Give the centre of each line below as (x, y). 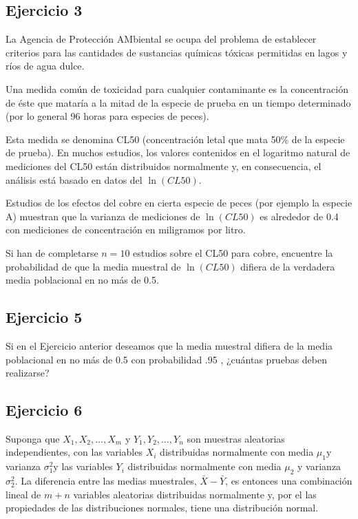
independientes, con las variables (74, 452)
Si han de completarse (52, 252)
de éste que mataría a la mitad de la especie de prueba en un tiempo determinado (178, 102)
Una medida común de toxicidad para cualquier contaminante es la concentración (177, 88)
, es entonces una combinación (289, 481)
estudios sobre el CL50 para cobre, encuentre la (233, 252)
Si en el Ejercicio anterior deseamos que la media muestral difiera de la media (169, 345)
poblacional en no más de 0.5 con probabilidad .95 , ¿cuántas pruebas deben (167, 359)
